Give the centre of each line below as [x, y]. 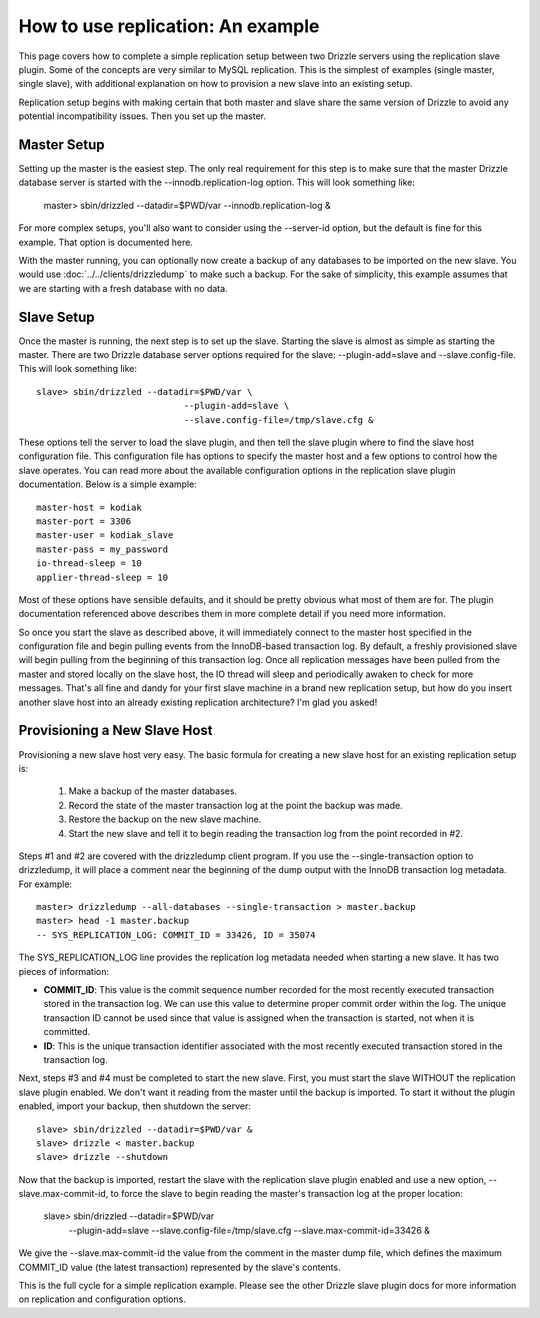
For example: [45, 884]
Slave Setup [56, 316]
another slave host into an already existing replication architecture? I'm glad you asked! [198, 702]
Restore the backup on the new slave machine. [165, 819]
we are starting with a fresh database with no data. [123, 288]
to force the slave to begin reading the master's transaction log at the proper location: [287, 1194]
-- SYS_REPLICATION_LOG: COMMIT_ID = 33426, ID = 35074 [176, 934]
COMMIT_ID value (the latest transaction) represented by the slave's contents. [179, 1267]
